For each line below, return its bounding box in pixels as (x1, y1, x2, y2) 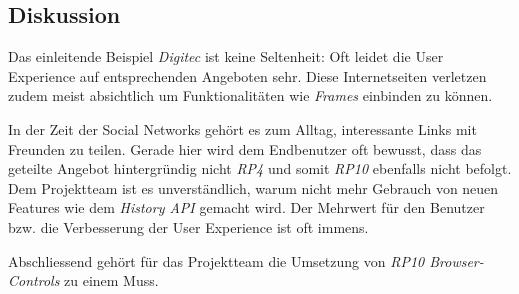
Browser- (429, 250, 484, 271)
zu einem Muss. (64, 270, 159, 291)
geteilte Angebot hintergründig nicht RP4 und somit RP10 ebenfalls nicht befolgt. (8, 158, 512, 179)
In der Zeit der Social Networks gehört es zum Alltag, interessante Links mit (8, 118, 477, 139)
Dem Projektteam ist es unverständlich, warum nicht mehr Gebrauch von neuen (8, 177, 499, 198)
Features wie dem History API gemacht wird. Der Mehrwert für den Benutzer (8, 197, 485, 218)
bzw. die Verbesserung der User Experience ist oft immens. (8, 216, 369, 237)
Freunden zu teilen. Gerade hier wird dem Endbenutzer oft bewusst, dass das (8, 138, 482, 159)
